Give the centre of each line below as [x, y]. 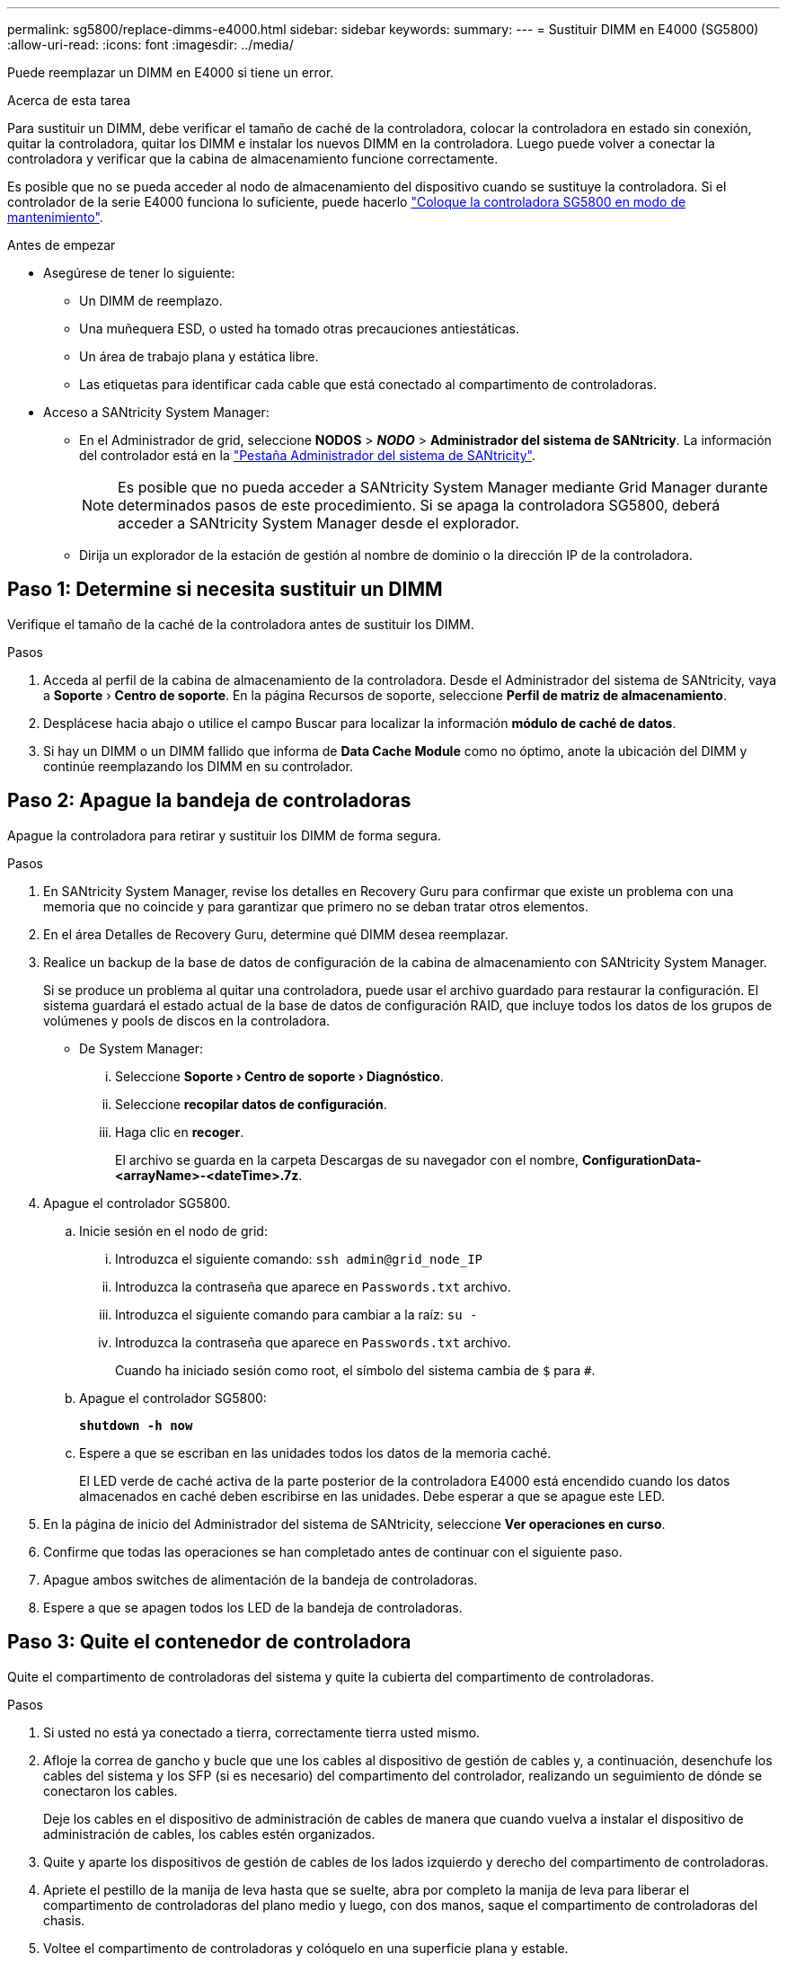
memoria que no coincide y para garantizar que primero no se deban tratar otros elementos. [316, 906]
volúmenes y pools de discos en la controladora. [187, 1020]
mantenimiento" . [55, 217]
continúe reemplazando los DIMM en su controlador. [199, 766]
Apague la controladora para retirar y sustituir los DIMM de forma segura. [224, 835]
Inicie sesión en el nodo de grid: [173, 1230]
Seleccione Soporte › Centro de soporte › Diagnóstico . [279, 1076]
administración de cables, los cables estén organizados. [209, 1834]
